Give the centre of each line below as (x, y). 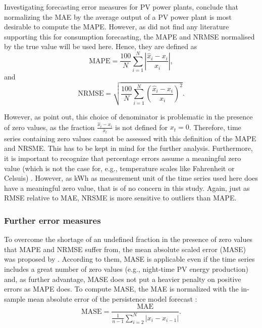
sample (15, 298)
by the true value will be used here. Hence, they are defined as (101, 46)
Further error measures (53, 220)
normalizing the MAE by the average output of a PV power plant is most (118, 16)
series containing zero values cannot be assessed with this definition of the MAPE (130, 138)
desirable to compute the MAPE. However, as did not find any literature (117, 27)
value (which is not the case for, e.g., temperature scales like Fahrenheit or (119, 168)
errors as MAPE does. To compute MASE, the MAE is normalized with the (121, 289)
